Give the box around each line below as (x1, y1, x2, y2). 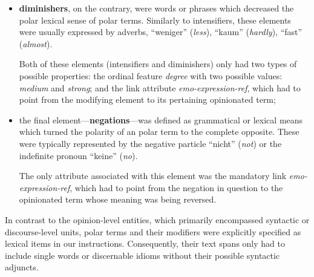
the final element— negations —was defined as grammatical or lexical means (19, 113, 303, 126)
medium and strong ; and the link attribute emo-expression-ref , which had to (19, 81, 301, 94)
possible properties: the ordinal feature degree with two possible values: (19, 69, 283, 82)
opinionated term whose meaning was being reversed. (19, 193, 217, 206)
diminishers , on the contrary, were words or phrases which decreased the (19, 2, 294, 14)
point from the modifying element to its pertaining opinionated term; (19, 93, 276, 106)
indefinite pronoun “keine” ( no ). (19, 149, 138, 161)
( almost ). (19, 37, 53, 50)
